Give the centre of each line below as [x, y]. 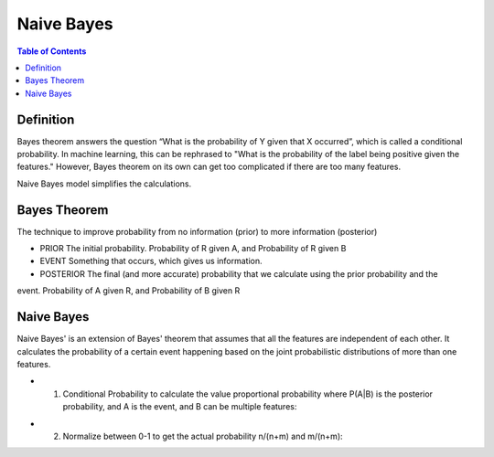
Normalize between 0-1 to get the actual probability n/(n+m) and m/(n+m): [203, 436]
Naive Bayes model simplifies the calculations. [104, 184]
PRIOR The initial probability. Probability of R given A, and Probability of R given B [193, 249]
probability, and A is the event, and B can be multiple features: [180, 407]
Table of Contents [52, 51]
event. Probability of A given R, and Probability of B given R [129, 291]
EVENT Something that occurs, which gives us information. [151, 261]
